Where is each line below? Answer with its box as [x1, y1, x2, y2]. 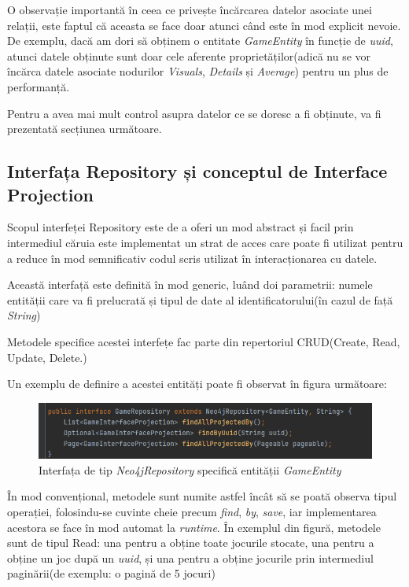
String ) [7, 307, 41, 323]
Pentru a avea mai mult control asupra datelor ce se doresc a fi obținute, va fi [7, 105, 381, 121]
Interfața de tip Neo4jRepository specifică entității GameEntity [39, 461, 341, 478]
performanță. [7, 78, 70, 94]
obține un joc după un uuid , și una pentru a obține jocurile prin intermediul [7, 549, 374, 566]
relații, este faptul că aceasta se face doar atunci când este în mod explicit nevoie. [7, 17, 401, 33]
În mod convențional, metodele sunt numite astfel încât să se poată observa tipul [7, 488, 397, 504]
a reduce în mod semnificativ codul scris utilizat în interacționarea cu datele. [7, 249, 378, 266]
